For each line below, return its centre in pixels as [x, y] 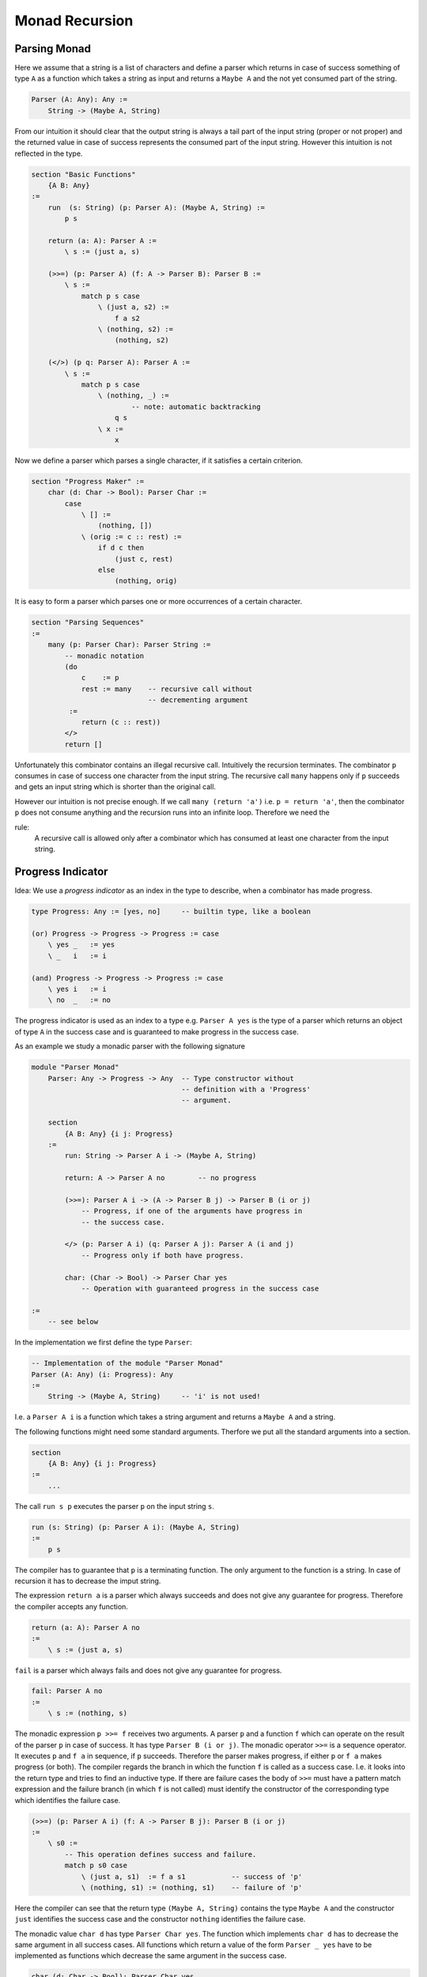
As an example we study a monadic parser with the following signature [130, 1046]
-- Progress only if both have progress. [162, 1255]
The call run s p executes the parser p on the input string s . [115, 1506]
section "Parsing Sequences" [88, 622]
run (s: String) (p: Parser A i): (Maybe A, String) [136, 1527]
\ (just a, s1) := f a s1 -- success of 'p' [192, 1877]
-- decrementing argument [198, 700]
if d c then [121, 548]
